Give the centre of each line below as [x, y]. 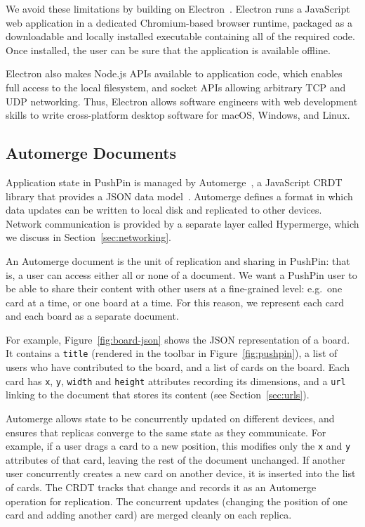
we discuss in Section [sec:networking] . [89, 237]
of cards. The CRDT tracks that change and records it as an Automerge [161, 487]
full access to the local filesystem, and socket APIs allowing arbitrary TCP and [176, 87]
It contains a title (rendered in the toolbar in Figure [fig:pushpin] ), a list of [172, 353]
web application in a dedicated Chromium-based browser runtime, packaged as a [179, 22]
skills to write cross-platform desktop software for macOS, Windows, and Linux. [178, 115]
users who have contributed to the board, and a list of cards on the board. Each [178, 367]
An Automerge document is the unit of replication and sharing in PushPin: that [178, 260]
